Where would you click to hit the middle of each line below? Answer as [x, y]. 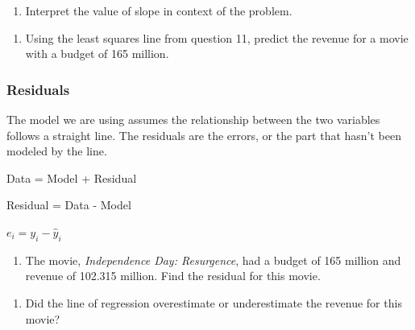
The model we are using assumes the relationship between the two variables [193, 119]
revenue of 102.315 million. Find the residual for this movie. [173, 276]
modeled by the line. [57, 151]
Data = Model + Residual [72, 177]
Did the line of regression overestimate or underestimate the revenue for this [214, 302]
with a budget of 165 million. [97, 54]
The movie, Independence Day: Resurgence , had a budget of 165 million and [213, 260]
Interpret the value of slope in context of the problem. [159, 10]
